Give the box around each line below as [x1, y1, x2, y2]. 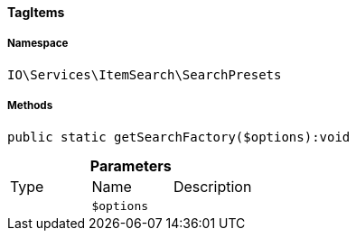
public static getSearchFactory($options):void [7, 129, 351, 144]
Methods [7, 99, 53, 113]
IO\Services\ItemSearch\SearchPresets [7, 67, 282, 82]
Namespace [7, 37, 69, 50]
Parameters [89, 156, 172, 175]
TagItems [7, 5, 65, 20]
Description [173, 177, 252, 196]
